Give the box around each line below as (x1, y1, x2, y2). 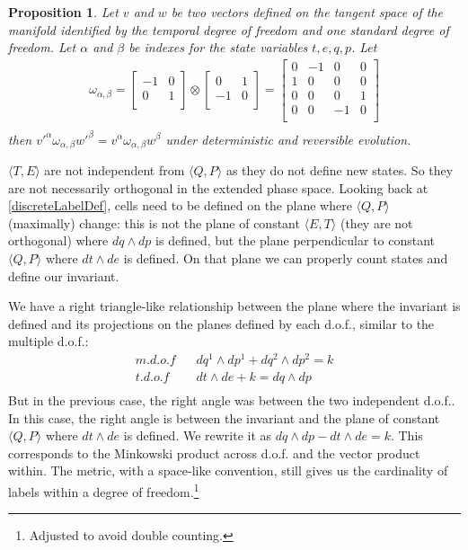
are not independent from (44, 160, 185, 179)
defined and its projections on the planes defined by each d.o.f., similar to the (8, 314, 435, 333)
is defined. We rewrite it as (123, 426, 272, 445)
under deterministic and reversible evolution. (165, 129, 411, 148)
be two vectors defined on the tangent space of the (171, 3, 444, 21)
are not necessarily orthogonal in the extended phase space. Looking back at (8, 178, 428, 197)
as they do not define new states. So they (225, 160, 454, 179)
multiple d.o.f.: (8, 332, 89, 350)
